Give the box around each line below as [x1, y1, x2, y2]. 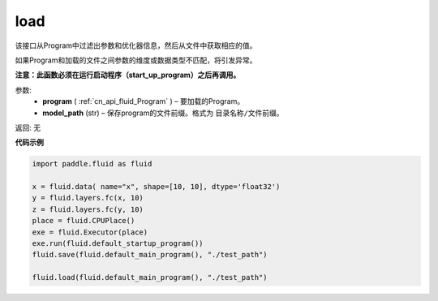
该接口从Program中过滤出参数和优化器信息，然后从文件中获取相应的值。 [15, 41, 257, 50]
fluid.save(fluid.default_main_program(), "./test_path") [32, 250, 268, 260]
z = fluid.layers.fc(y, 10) [32, 204, 144, 214]
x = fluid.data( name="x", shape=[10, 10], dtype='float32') [32, 183, 281, 191]
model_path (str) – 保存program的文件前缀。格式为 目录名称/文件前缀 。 [42, 108, 284, 118]
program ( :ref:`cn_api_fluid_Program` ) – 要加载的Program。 [42, 97, 245, 106]
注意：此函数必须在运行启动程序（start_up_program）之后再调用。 [15, 70, 241, 80]
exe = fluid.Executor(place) [32, 227, 148, 237]
